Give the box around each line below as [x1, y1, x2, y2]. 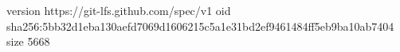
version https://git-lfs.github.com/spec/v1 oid [6, 2, 231, 18]
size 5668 [6, 33, 50, 50]
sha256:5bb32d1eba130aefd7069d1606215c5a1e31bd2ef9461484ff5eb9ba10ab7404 [6, 17, 394, 34]
